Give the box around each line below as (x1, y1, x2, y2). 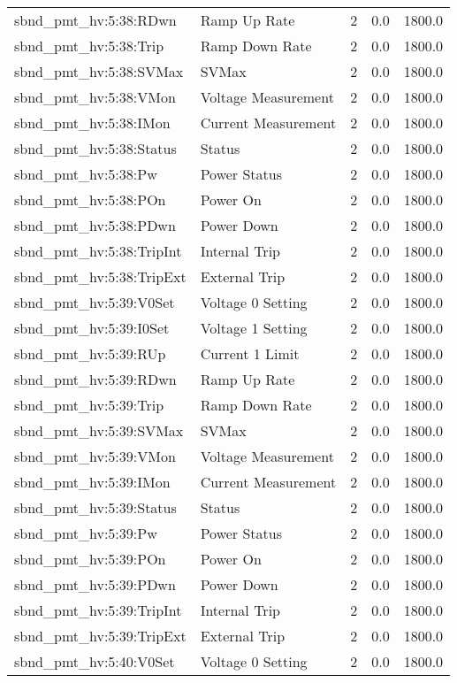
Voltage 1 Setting (200, 318, 308, 338)
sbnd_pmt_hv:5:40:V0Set (14, 651, 175, 671)
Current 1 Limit (200, 343, 300, 364)
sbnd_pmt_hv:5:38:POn (14, 189, 166, 210)
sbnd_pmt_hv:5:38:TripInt (14, 241, 182, 261)
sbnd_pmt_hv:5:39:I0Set (14, 318, 170, 338)
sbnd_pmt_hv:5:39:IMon (14, 472, 171, 492)
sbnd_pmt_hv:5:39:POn (14, 549, 166, 569)
